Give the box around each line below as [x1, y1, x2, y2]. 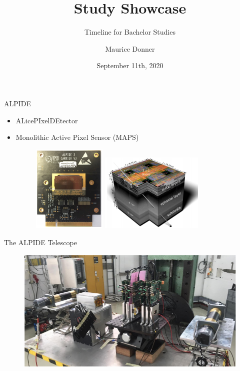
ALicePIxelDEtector [15, 115, 78, 125]
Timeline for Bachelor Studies [84, 27, 175, 37]
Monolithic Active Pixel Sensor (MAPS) [15, 132, 139, 142]
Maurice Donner [105, 43, 155, 54]
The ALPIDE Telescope [4, 237, 77, 248]
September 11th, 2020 [96, 60, 163, 71]
